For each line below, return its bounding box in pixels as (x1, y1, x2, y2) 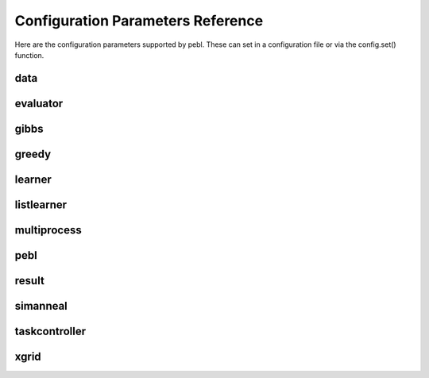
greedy (14, 147, 52, 160)
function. (14, 50, 44, 60)
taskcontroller (14, 324, 87, 337)
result (14, 274, 45, 287)
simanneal (14, 299, 68, 313)
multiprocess (14, 223, 83, 237)
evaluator (14, 96, 64, 110)
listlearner (14, 198, 68, 211)
